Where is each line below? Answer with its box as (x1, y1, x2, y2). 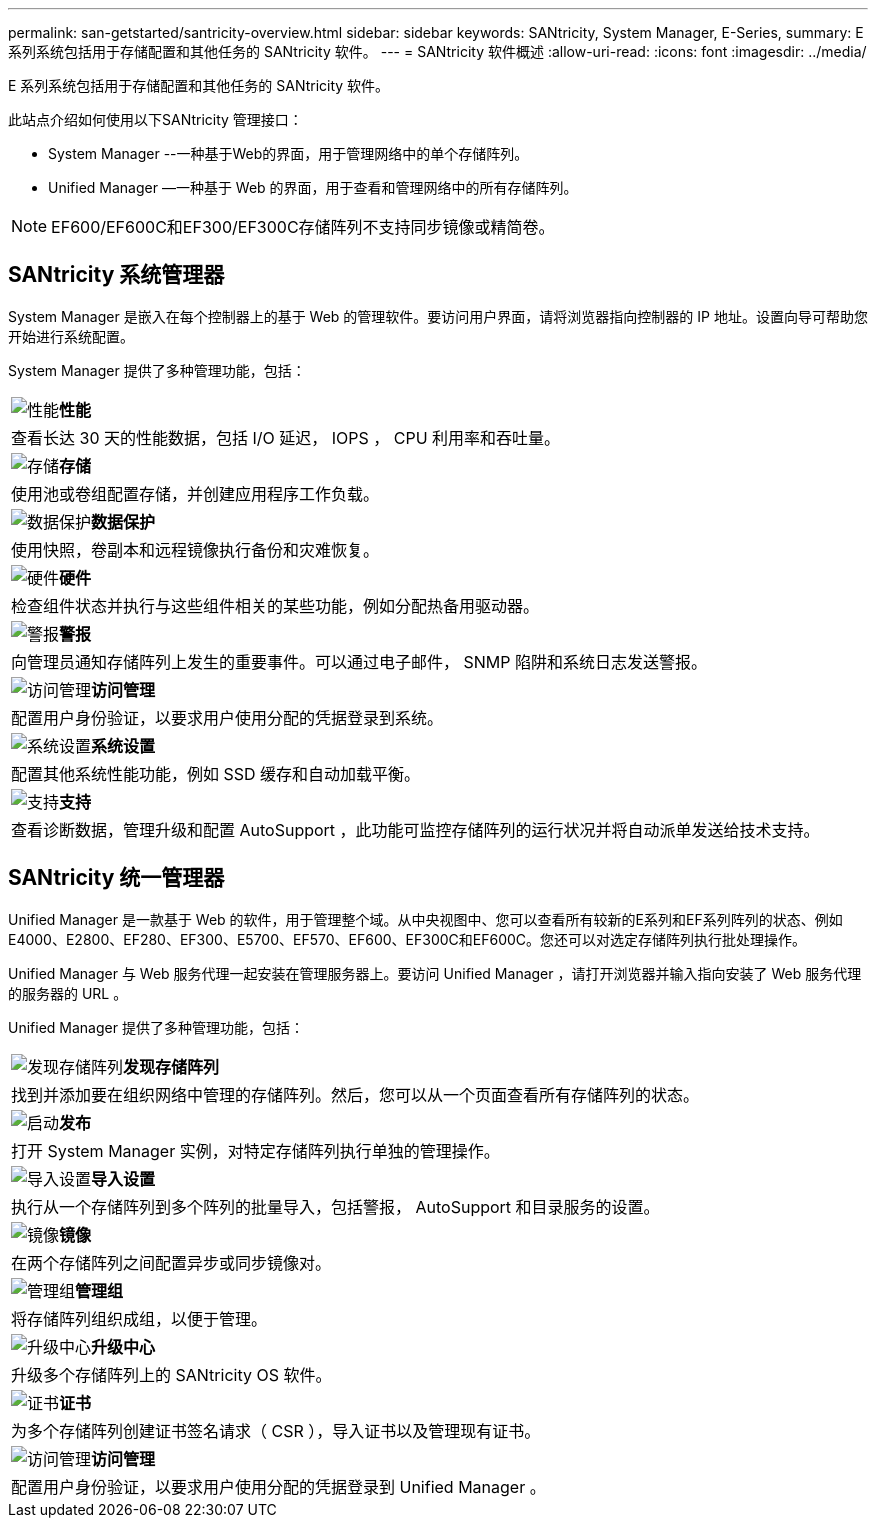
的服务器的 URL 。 (8, 984, 128, 1002)
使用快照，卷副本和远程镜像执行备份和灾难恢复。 (11, 539, 380, 560)
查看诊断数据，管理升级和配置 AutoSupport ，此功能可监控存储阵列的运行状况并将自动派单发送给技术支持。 (11, 819, 820, 840)
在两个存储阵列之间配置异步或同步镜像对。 (11, 1252, 332, 1273)
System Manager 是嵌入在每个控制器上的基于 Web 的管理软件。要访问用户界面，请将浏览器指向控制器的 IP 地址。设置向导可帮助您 (8, 307, 868, 325)
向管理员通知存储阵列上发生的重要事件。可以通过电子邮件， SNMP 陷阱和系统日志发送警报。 (11, 651, 707, 672)
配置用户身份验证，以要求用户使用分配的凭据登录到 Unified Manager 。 (11, 1476, 546, 1497)
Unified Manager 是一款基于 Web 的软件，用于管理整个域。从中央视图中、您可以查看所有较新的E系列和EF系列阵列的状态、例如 (8, 910, 843, 928)
